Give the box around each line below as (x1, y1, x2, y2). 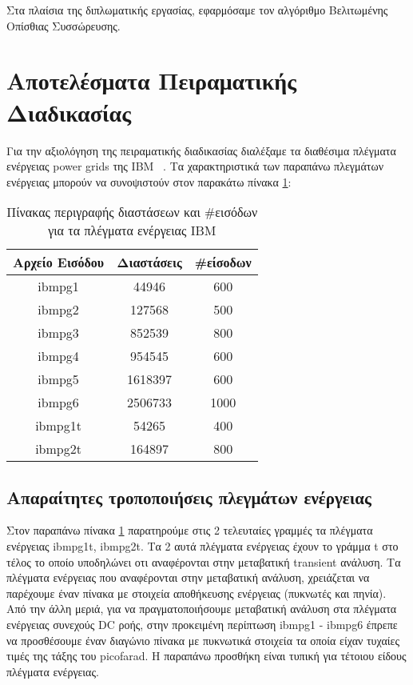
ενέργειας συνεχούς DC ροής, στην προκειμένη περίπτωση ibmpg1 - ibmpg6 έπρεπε (6, 616, 398, 633)
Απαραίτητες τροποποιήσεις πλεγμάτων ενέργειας (6, 484, 371, 509)
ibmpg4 (38, 347, 79, 366)
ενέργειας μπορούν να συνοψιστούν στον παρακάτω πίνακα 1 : (6, 173, 292, 190)
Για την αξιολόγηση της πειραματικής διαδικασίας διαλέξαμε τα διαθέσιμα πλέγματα (6, 142, 396, 158)
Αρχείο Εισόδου (13, 253, 105, 272)
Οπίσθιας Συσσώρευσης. (6, 17, 121, 34)
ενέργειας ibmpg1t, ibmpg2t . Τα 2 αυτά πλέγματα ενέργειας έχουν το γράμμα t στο (6, 538, 399, 555)
